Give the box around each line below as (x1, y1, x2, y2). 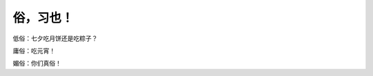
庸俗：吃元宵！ (12, 47, 55, 55)
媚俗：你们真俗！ (12, 59, 61, 68)
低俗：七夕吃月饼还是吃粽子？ (12, 34, 98, 42)
